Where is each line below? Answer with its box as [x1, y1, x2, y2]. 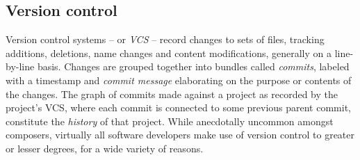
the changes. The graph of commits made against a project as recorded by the [6, 86, 338, 101]
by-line [6, 59, 35, 74]
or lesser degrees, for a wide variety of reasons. [6, 141, 204, 155]
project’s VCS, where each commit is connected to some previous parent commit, [6, 100, 351, 115]
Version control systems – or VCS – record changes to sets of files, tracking [6, 32, 325, 47]
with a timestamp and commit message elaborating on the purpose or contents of [6, 72, 352, 87]
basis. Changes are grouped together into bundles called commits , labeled [37, 59, 350, 74]
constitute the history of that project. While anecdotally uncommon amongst [6, 113, 334, 128]
